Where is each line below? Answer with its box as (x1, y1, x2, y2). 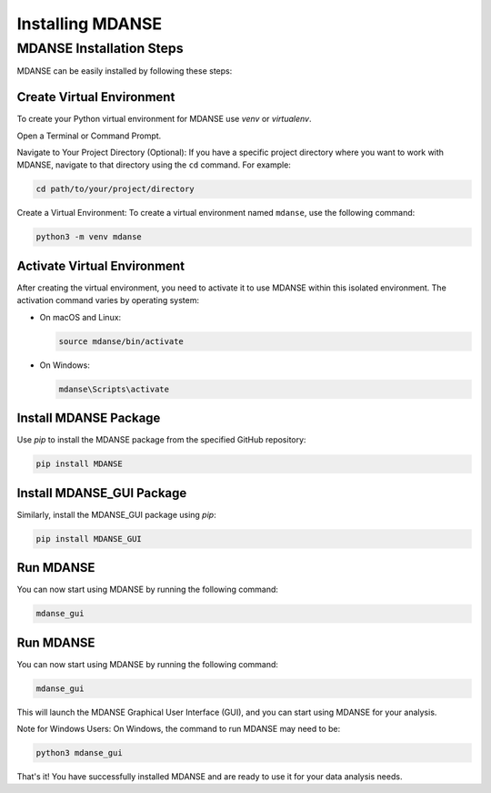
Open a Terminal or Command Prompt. (16, 130, 162, 141)
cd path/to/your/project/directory (35, 184, 195, 195)
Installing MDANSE (16, 14, 163, 34)
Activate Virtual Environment (16, 258, 185, 273)
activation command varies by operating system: (16, 295, 200, 306)
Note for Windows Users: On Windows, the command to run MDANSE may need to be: (16, 723, 341, 734)
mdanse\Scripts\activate (58, 383, 170, 394)
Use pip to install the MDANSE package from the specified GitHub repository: (16, 434, 306, 445)
